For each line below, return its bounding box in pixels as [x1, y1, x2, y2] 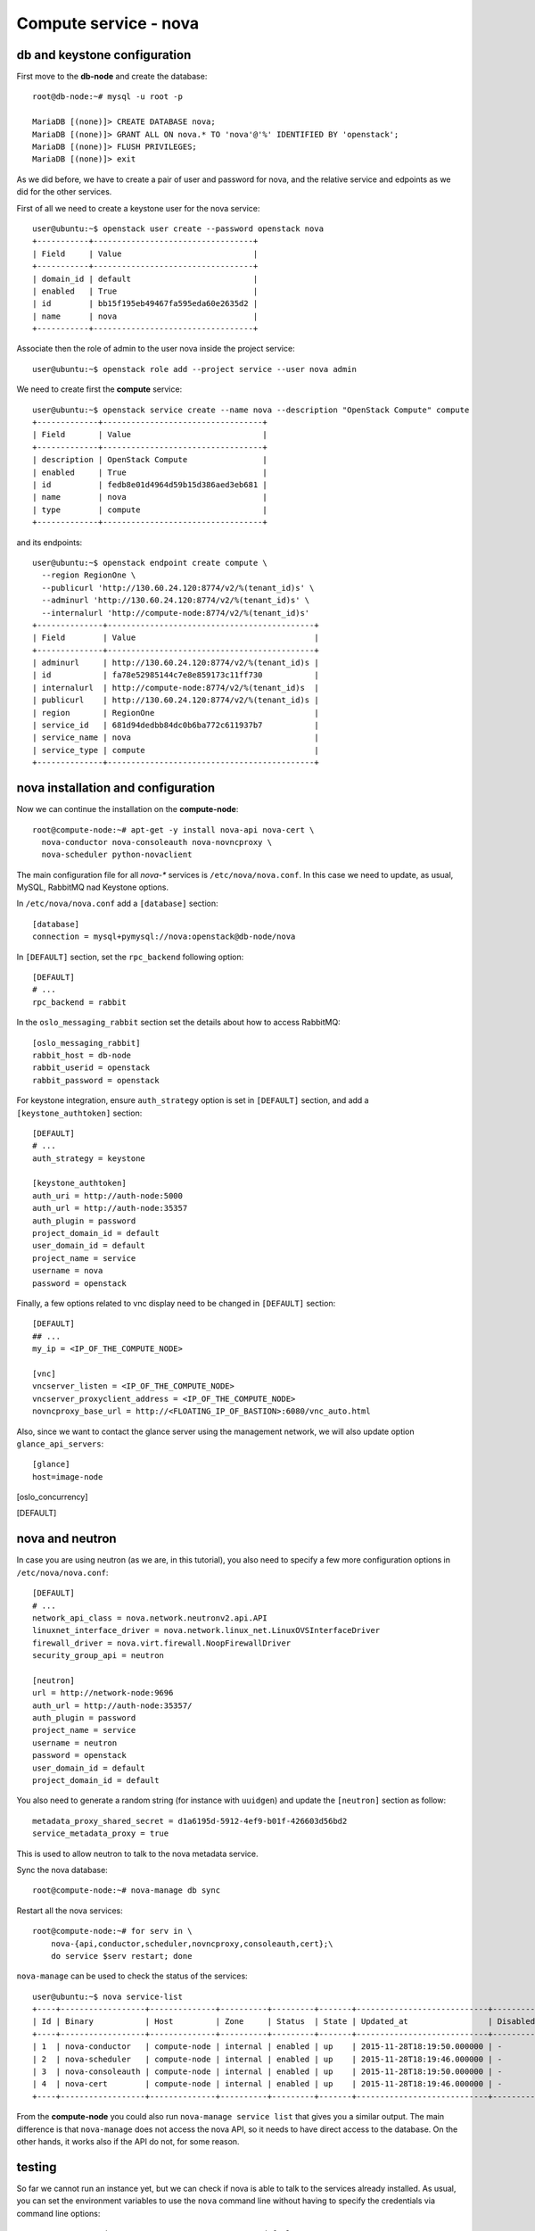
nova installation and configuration [16, 781, 216, 796]
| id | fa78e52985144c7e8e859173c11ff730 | [32, 670, 320, 680]
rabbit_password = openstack [32, 1075, 160, 1085]
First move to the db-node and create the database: [16, 71, 208, 82]
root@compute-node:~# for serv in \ [32, 1926, 193, 1937]
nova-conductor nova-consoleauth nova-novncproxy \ [41, 837, 272, 847]
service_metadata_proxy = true [32, 1829, 169, 1838]
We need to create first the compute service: [16, 384, 183, 394]
